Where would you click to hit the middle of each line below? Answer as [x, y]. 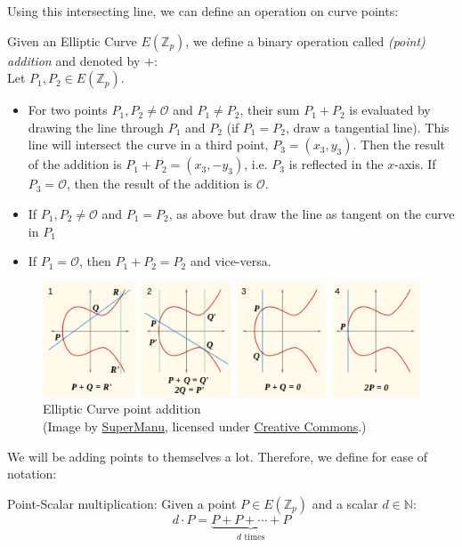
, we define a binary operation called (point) [305, 40]
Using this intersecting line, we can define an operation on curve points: [203, 11]
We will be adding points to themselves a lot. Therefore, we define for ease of [218, 456]
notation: [32, 474]
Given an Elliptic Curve [72, 40]
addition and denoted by [74, 60]
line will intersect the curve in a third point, [148, 145]
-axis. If [415, 164]
